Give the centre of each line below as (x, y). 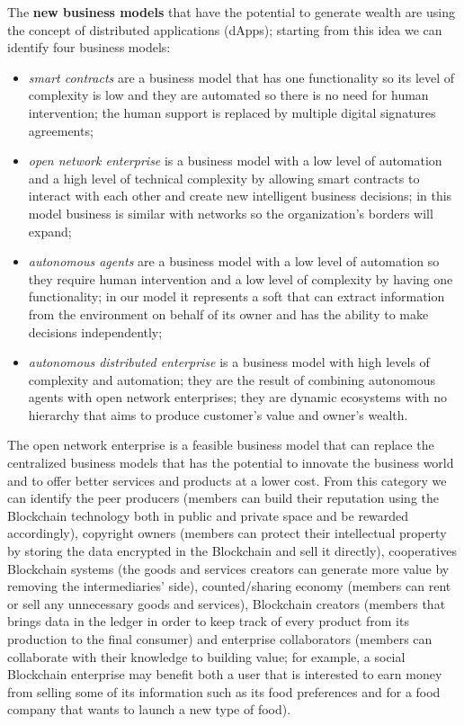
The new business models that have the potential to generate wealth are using (231, 12)
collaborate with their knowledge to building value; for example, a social (206, 656)
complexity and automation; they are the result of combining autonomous (232, 379)
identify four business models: (89, 47)
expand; (50, 231)
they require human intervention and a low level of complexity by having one (241, 278)
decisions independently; (95, 331)
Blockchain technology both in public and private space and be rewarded (208, 515)
